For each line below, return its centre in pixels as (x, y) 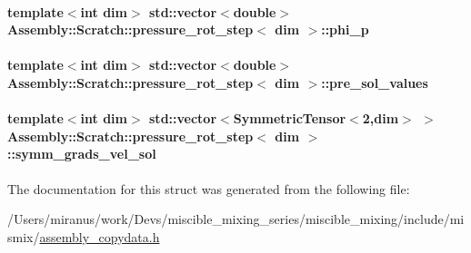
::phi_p (345, 29)
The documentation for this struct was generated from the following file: (209, 188)
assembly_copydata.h (100, 236)
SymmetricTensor (290, 118)
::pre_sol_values (375, 82)
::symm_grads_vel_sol (82, 154)
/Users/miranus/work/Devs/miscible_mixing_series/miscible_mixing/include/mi (236, 219)
